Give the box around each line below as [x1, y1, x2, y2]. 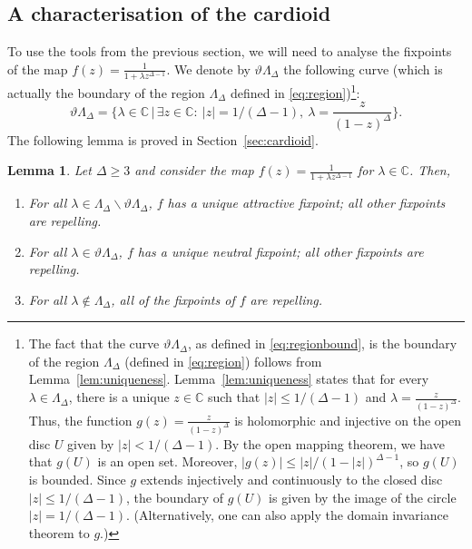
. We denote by [166, 59, 251, 78]
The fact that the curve [28, 334, 160, 353]
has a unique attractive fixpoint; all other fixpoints [167, 193, 446, 212]
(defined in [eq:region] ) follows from [124, 351, 322, 370]
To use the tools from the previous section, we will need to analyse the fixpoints [7, 42, 452, 61]
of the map [7, 59, 68, 78]
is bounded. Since [28, 470, 126, 489]
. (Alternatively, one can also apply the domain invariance [126, 505, 448, 524]
